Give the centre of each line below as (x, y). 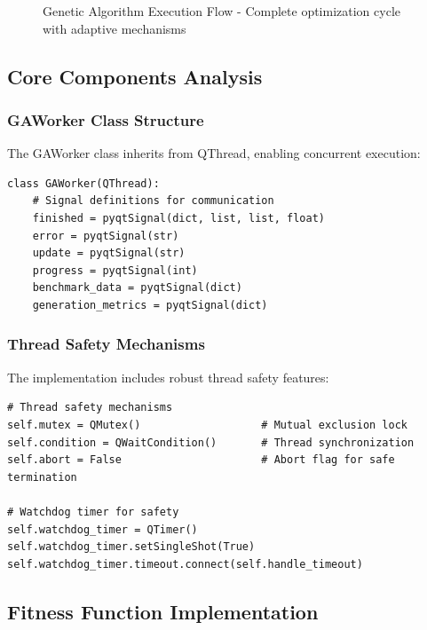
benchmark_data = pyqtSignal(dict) (137, 288)
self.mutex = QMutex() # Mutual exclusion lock (208, 425)
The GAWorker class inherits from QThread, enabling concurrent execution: (214, 153)
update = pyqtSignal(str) (109, 253)
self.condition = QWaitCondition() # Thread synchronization (211, 442)
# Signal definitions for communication (153, 201)
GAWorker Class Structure (106, 119)
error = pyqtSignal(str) (106, 236)
